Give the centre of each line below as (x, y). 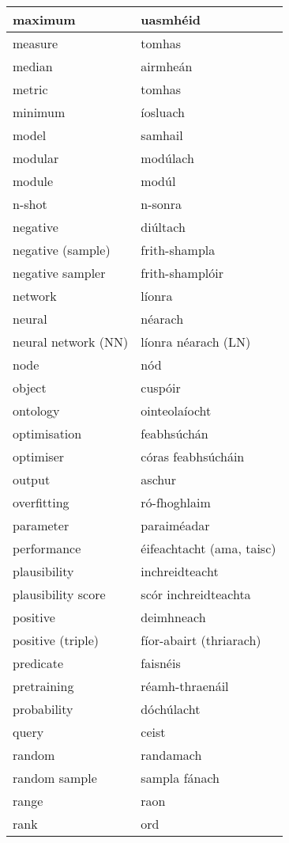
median (33, 66)
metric (30, 89)
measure (36, 43)
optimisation (47, 433)
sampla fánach (180, 778)
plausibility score (59, 594)
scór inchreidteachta (196, 594)
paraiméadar (175, 525)
